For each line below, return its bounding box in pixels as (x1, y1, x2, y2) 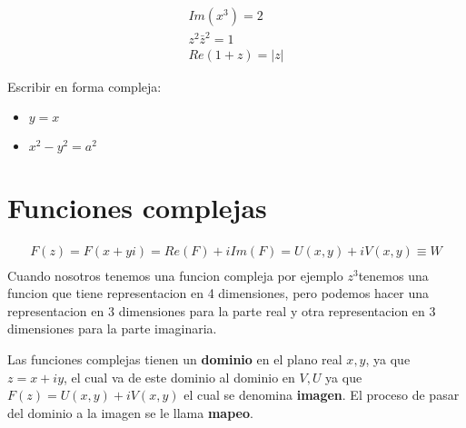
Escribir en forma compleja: (7, 76, 162, 95)
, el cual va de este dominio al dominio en (64, 367, 295, 386)
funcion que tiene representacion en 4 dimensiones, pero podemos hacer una (7, 284, 430, 303)
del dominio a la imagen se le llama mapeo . (7, 403, 253, 422)
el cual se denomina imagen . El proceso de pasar (183, 385, 460, 404)
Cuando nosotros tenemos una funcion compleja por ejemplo (7, 265, 343, 284)
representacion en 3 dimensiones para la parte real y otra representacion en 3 (7, 301, 436, 320)
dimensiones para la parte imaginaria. (7, 319, 217, 338)
